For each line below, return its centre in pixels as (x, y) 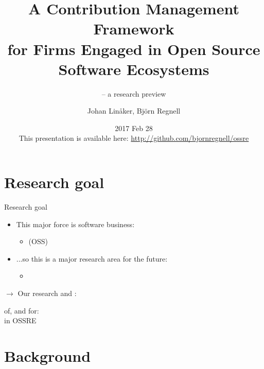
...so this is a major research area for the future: (92, 258)
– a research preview (134, 93)
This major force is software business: (75, 224)
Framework (134, 29)
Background (48, 355)
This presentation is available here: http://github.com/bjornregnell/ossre (134, 138)
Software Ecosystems (134, 69)
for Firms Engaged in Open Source (134, 49)
